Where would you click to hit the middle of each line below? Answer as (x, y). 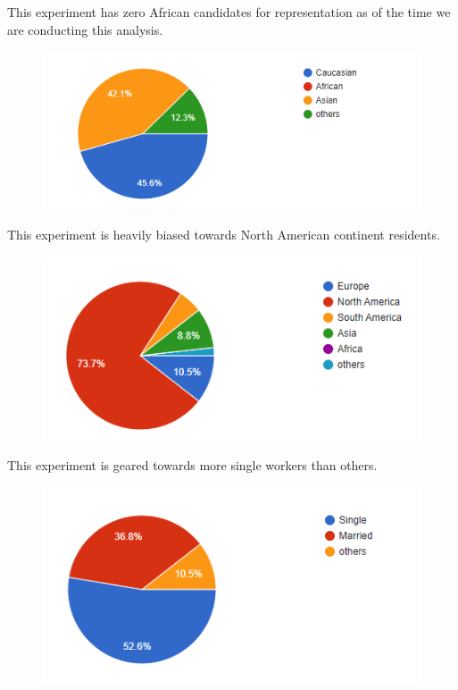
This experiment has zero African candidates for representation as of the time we (229, 12)
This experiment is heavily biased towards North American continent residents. (224, 235)
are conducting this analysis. (85, 29)
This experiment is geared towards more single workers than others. (192, 465)
